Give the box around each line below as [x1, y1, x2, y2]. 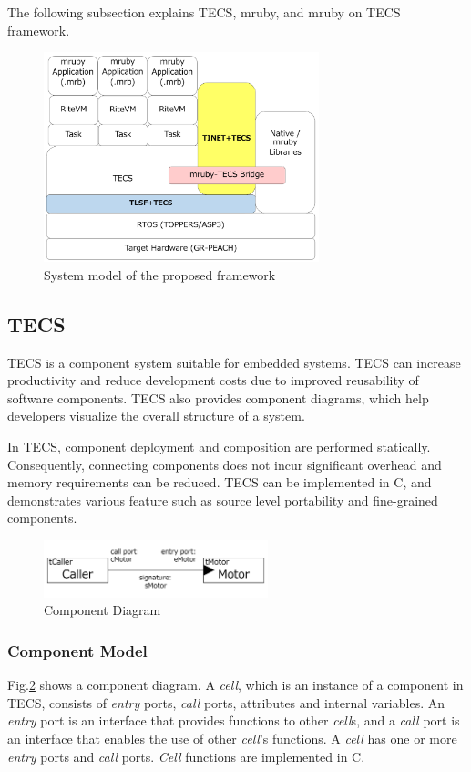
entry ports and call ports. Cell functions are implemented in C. [7, 746, 365, 766]
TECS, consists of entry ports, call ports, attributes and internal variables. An [7, 693, 445, 712]
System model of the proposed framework [44, 265, 276, 284]
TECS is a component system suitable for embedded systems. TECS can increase [7, 352, 461, 371]
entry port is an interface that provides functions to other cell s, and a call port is [7, 711, 460, 730]
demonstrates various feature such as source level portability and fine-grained [7, 490, 438, 509]
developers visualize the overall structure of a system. [7, 406, 305, 425]
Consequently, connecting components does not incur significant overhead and [7, 454, 442, 474]
